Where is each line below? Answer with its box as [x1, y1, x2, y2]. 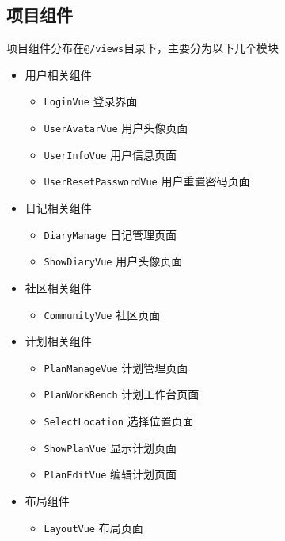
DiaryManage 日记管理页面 [44, 226, 177, 242]
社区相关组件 [25, 279, 92, 295]
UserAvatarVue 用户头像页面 [44, 120, 188, 136]
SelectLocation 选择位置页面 [44, 413, 194, 429]
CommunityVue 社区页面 [44, 306, 161, 322]
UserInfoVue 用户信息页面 [44, 146, 177, 162]
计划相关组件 [25, 333, 92, 349]
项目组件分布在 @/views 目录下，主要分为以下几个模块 [6, 40, 279, 56]
